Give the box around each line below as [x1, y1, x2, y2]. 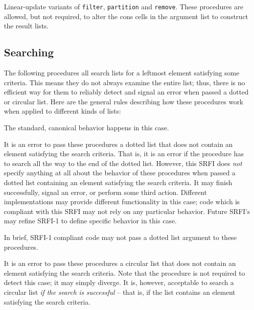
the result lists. [4, 21, 49, 31]
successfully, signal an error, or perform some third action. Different [4, 187, 207, 197]
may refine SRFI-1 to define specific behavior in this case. [4, 215, 177, 226]
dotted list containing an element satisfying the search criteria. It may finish [4, 177, 232, 187]
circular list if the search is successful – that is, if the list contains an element [4, 286, 235, 297]
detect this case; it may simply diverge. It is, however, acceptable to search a [4, 277, 234, 287]
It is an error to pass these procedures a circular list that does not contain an [4, 258, 236, 268]
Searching [4, 45, 54, 60]
